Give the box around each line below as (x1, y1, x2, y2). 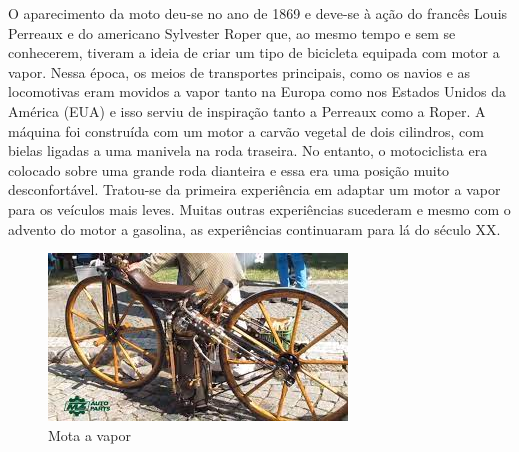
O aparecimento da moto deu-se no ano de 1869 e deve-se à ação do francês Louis (8, 3, 508, 23)
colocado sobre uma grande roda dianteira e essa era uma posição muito (8, 159, 450, 180)
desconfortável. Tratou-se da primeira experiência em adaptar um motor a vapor (8, 179, 501, 200)
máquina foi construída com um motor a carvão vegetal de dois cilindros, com (8, 120, 484, 141)
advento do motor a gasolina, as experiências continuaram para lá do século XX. (8, 218, 501, 239)
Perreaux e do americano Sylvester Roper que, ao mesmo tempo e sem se (8, 22, 456, 43)
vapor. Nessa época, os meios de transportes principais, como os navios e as (8, 61, 471, 82)
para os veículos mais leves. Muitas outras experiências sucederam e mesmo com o (8, 198, 511, 219)
